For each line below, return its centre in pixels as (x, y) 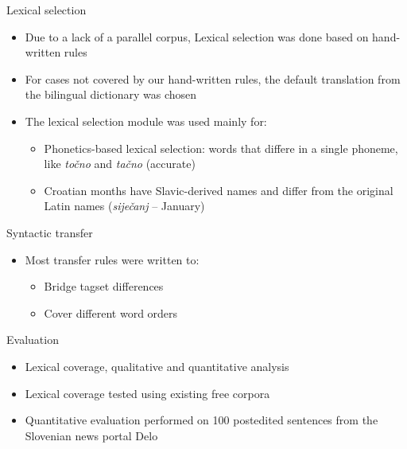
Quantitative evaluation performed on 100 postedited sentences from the (202, 420)
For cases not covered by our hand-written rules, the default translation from (213, 78)
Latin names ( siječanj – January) (124, 206)
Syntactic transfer (50, 232)
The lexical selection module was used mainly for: (146, 121)
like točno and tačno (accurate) (120, 164)
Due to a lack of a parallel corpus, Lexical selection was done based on (197, 36)
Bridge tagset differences (104, 286)
